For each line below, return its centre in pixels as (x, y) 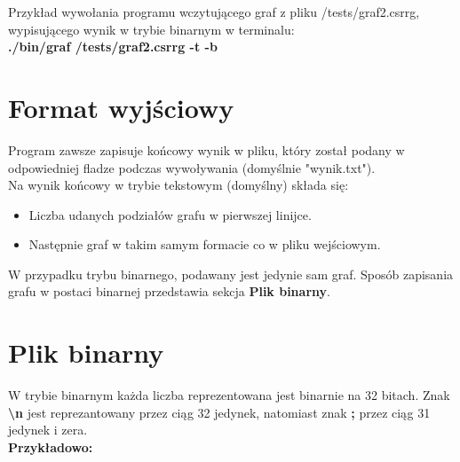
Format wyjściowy (121, 107)
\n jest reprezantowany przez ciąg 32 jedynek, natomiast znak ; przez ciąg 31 (219, 412)
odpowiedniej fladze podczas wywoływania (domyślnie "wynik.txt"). (192, 167)
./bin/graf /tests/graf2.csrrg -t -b (113, 47)
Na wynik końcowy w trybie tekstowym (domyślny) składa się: (178, 185)
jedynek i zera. (48, 430)
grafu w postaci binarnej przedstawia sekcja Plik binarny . (169, 291)
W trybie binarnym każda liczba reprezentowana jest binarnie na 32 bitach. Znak (229, 395)
